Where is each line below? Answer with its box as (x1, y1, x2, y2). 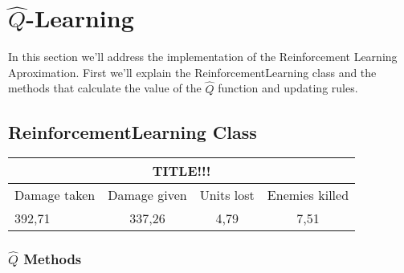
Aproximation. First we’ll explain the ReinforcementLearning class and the (8, 63, 377, 80)
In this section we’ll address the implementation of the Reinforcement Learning (8, 48, 398, 65)
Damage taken (14, 185, 96, 205)
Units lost (199, 185, 255, 205)
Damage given (108, 185, 187, 205)
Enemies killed (267, 185, 349, 205)
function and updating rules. (218, 79, 358, 96)
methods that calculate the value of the (8, 79, 202, 96)
